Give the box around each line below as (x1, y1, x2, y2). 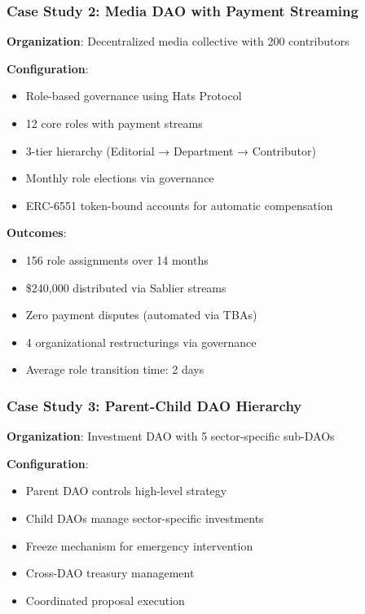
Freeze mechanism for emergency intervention (25, 537, 253, 554)
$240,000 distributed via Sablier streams (25, 278, 226, 296)
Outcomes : (7, 224, 67, 241)
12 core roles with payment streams (25, 115, 203, 131)
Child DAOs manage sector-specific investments (25, 509, 264, 526)
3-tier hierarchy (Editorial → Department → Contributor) (25, 142, 316, 159)
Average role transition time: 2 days (25, 361, 204, 378)
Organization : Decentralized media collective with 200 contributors (7, 33, 350, 50)
